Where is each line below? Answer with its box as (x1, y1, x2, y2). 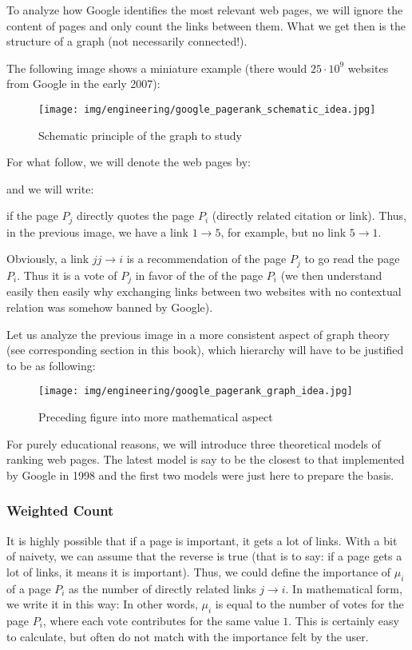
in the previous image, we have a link (6, 223, 188, 240)
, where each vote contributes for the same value (42, 612, 279, 628)
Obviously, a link (6, 250, 89, 267)
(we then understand (280, 266, 382, 283)
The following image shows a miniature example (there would (6, 59, 307, 76)
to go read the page (304, 250, 400, 267)
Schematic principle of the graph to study (38, 126, 242, 143)
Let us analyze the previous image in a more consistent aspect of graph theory (6, 325, 390, 342)
